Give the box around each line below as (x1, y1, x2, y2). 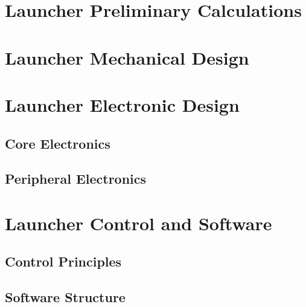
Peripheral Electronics (5, 169, 147, 188)
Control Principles (5, 252, 122, 271)
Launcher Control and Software (5, 210, 272, 235)
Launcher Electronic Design (5, 92, 240, 117)
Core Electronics (5, 134, 110, 152)
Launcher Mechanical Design (5, 45, 249, 69)
